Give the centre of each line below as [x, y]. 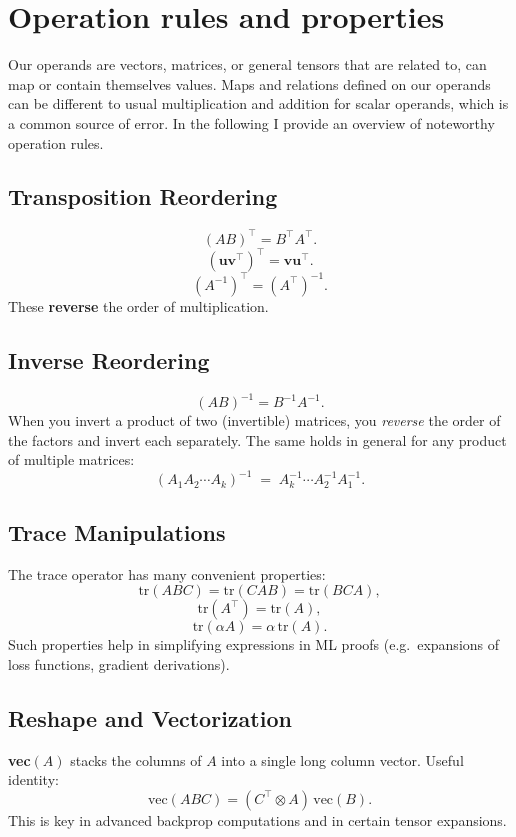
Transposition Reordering [143, 196]
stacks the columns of [136, 759]
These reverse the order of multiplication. [138, 305]
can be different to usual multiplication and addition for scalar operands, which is [258, 103]
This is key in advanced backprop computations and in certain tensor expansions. [257, 819]
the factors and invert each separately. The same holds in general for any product [257, 439]
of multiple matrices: [71, 459]
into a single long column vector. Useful [342, 759]
